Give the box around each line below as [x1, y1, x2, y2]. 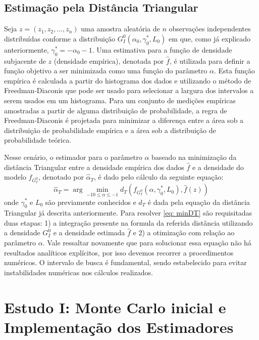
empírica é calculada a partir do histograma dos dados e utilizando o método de [4, 75, 251, 86]
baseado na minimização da [151, 151, 237, 162]
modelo [4, 172, 26, 182]
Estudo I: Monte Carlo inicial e [4, 296, 226, 317]
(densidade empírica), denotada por [54, 55, 164, 66]
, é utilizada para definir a [169, 55, 250, 66]
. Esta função [214, 65, 255, 76]
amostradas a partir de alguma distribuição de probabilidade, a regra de [4, 105, 227, 115]
